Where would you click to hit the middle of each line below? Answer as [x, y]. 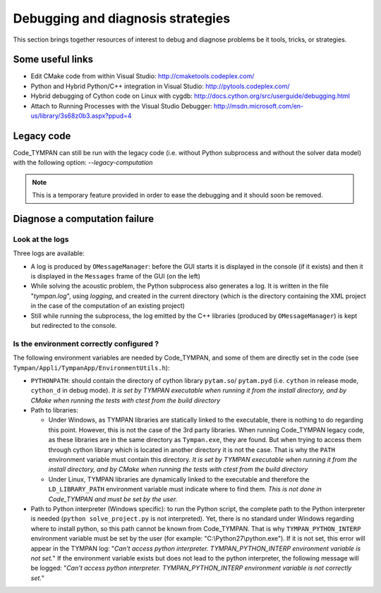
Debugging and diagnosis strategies [122, 18]
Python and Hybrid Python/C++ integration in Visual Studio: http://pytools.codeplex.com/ [160, 86]
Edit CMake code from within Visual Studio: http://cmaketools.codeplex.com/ [143, 76]
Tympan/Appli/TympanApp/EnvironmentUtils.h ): [91, 367]
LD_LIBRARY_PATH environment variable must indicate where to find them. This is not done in [185, 489]
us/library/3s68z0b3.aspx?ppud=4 [81, 116]
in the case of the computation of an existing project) [108, 306]
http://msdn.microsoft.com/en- [259, 106]
